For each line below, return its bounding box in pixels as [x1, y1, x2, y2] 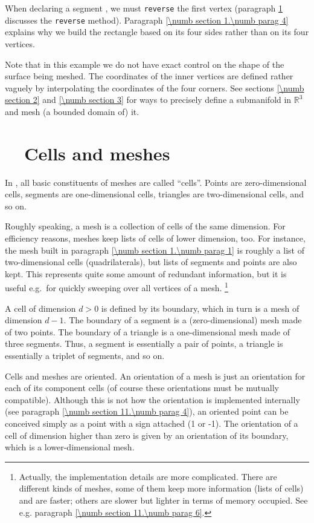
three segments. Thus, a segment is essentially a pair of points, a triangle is [5, 337, 283, 350]
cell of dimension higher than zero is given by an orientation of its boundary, [5, 429, 289, 441]
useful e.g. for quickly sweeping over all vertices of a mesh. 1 [5, 280, 228, 294]
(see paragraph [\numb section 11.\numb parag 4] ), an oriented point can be [5, 405, 289, 418]
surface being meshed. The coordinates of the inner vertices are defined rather [5, 70, 293, 82]
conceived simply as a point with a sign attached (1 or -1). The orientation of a [5, 416, 298, 429]
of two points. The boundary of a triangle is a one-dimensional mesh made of [5, 325, 290, 338]
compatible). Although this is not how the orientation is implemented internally [5, 393, 300, 406]
